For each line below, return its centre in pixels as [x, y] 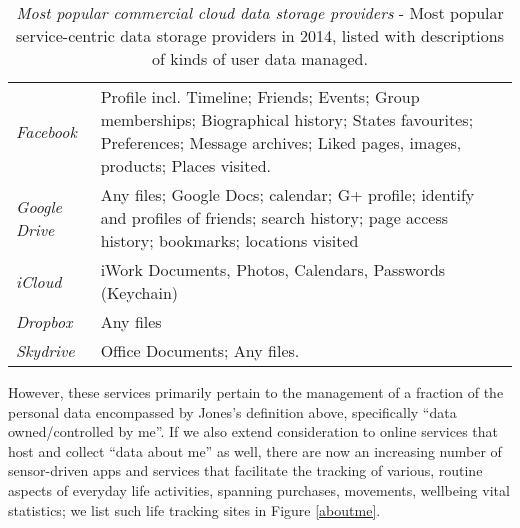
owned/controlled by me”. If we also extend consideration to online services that [253, 431]
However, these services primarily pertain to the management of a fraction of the [256, 392]
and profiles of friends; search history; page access [274, 217]
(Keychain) [139, 292]
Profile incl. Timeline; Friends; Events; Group [260, 96]
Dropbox [44, 321]
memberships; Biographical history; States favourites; [287, 119]
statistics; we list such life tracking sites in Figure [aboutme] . [194, 509]
